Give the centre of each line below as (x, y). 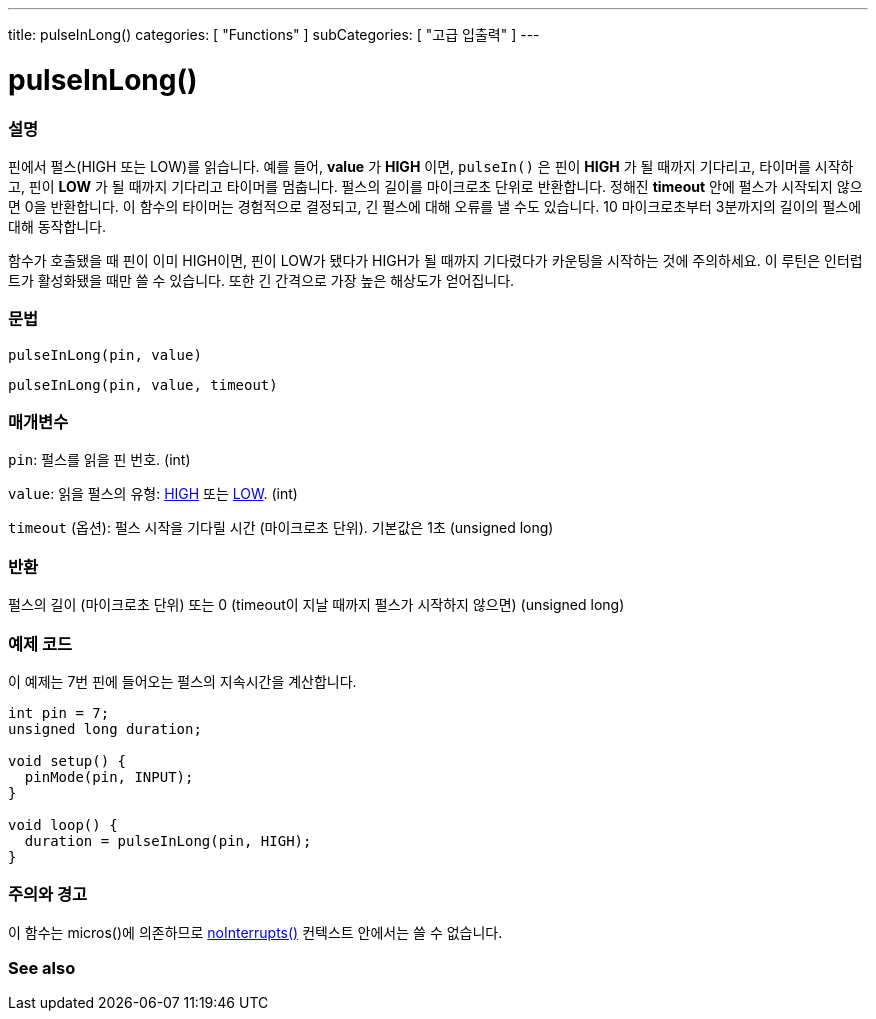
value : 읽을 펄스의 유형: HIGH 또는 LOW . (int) (153, 494)
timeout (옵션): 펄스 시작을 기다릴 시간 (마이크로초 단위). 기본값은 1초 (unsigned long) (281, 528)
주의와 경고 (48, 894)
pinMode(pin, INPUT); (109, 776)
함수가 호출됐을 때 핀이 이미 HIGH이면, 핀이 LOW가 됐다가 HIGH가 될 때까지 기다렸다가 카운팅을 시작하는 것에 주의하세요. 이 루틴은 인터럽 (435, 260)
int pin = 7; (59, 712)
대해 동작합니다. (57, 226)
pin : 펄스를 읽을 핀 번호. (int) (99, 460)
